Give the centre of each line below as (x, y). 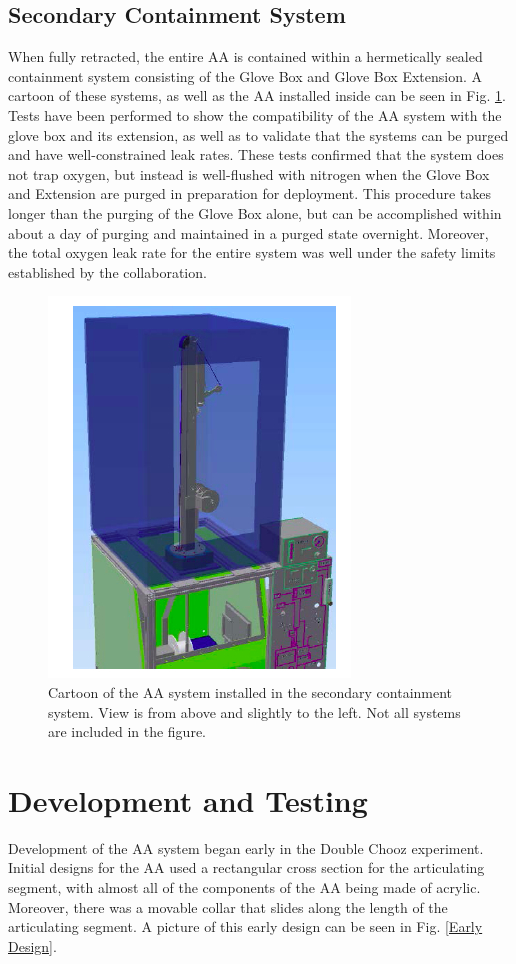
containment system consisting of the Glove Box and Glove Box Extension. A (245, 75)
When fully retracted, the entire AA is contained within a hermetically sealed (245, 56)
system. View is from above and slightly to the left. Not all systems (254, 711)
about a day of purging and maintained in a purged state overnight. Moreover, (248, 232)
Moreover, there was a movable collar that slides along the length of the (228, 906)
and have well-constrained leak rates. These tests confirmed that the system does (256, 154)
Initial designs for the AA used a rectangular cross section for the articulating (246, 867)
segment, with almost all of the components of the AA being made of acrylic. (244, 887)
